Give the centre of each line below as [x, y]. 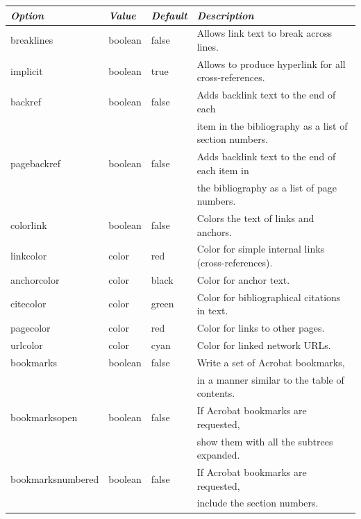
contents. [216, 393]
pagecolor [31, 328]
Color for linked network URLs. [264, 344]
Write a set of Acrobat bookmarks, [271, 362]
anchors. [214, 231]
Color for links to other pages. [261, 328]
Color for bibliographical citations [269, 297]
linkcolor [29, 256]
